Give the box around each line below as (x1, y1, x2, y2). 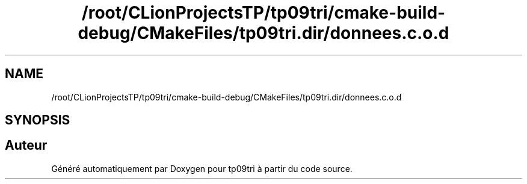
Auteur (5, 138, 48, 153)
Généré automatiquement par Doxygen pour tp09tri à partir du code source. (51, 163, 353, 174)
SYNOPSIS (5, 112, 70, 128)
